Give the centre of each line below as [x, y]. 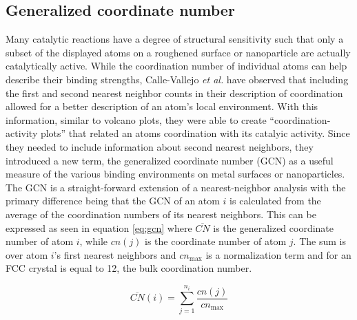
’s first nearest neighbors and [115, 254]
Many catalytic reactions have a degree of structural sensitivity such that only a [175, 39]
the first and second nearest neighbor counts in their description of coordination [174, 93]
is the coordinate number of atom [216, 241]
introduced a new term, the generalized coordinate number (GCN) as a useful [170, 160]
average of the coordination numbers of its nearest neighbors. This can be [161, 214]
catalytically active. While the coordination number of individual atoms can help [176, 66]
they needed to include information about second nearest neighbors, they [160, 146]
